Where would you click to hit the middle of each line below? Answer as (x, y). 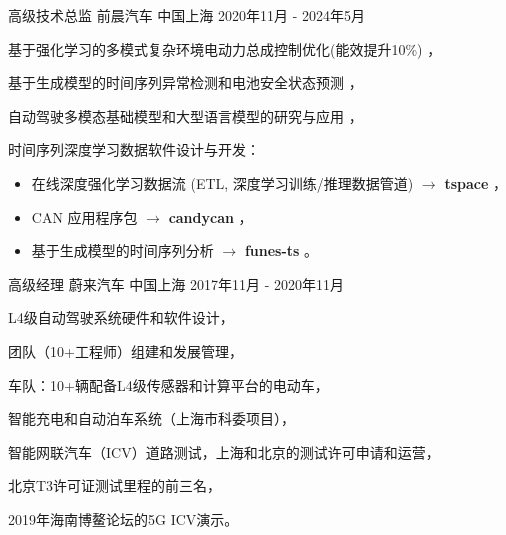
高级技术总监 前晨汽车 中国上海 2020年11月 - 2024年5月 (187, 15)
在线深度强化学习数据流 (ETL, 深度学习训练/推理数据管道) (222, 182)
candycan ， (210, 216)
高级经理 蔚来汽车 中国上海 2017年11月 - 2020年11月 (176, 283)
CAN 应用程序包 (84, 216)
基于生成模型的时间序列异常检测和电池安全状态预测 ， (185, 82)
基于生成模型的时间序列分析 (122, 250)
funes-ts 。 (281, 250)
